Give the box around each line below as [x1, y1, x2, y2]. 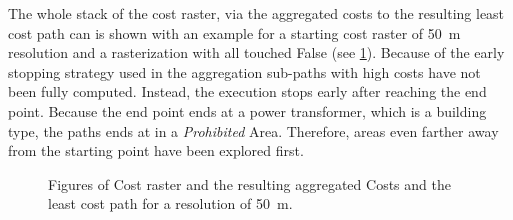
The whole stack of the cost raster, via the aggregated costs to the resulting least [8, 3, 505, 23]
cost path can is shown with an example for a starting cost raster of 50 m [8, 22, 461, 43]
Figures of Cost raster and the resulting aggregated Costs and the [48, 173, 451, 194]
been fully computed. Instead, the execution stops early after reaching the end [8, 81, 487, 102]
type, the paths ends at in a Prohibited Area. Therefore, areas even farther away [8, 120, 499, 141]
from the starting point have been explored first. [8, 140, 304, 161]
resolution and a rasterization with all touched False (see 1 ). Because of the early [8, 42, 505, 63]
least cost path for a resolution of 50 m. [48, 193, 293, 214]
